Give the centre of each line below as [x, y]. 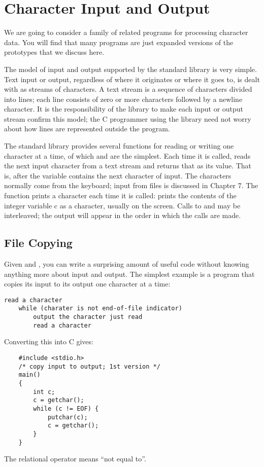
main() [29, 375]
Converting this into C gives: [49, 342]
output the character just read [88, 317]
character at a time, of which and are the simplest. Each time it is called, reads [127, 155]
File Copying [38, 243]
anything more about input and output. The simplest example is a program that [129, 274]
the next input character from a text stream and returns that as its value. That [128, 166]
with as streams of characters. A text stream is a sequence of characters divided [128, 89]
